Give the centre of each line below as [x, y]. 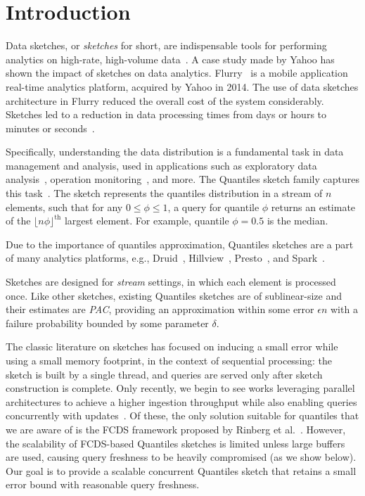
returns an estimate [313, 206]
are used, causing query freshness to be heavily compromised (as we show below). [181, 457]
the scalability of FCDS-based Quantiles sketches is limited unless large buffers [175, 443]
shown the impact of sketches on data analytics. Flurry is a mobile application [177, 73]
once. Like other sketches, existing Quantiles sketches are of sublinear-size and [174, 295]
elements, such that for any [64, 206]
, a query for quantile [213, 206]
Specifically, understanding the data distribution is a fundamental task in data [175, 152]
